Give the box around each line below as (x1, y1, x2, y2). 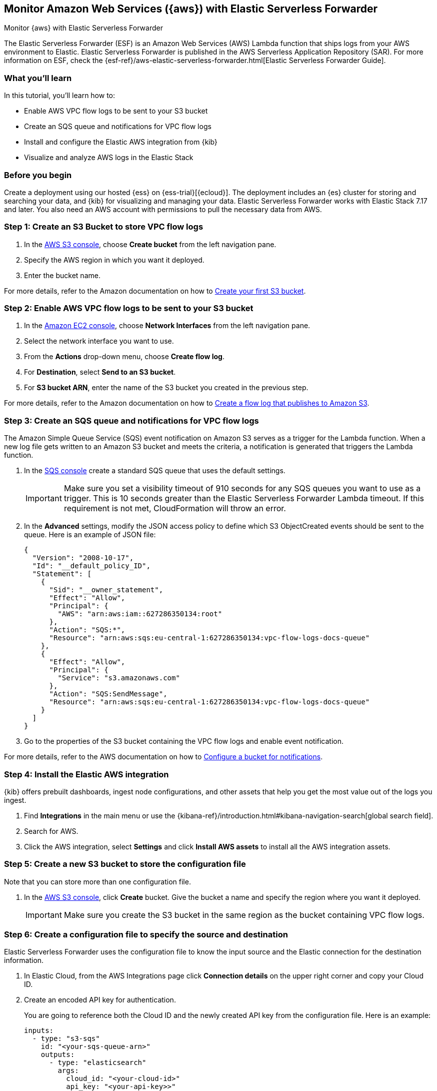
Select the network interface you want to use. (24, 337, 174, 346)
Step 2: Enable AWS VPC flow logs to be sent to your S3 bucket (4, 303, 253, 314)
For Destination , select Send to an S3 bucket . (24, 368, 176, 377)
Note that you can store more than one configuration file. (4, 877, 191, 886)
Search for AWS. (24, 826, 78, 835)
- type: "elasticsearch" (49, 1058, 146, 1067)
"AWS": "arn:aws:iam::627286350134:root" (57, 610, 222, 618)
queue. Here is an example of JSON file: (24, 530, 156, 539)
